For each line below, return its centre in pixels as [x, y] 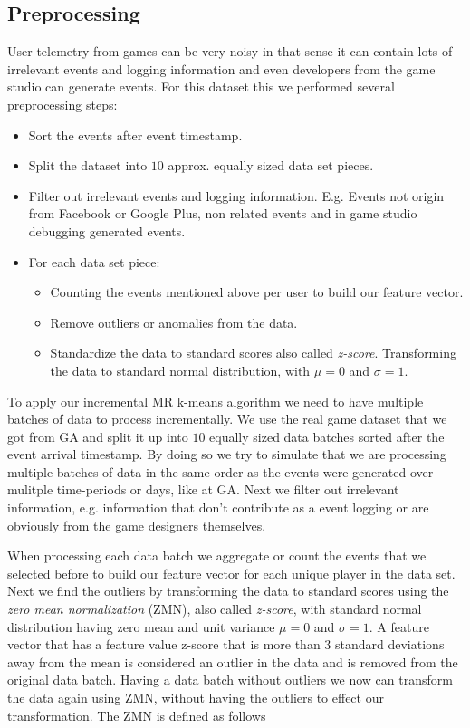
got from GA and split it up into [98, 436]
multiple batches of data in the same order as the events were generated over [221, 471]
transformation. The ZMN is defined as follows [137, 715]
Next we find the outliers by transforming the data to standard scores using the [228, 591]
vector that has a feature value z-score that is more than [164, 644]
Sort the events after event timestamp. [135, 134]
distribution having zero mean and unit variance [141, 626]
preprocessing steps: [62, 104]
